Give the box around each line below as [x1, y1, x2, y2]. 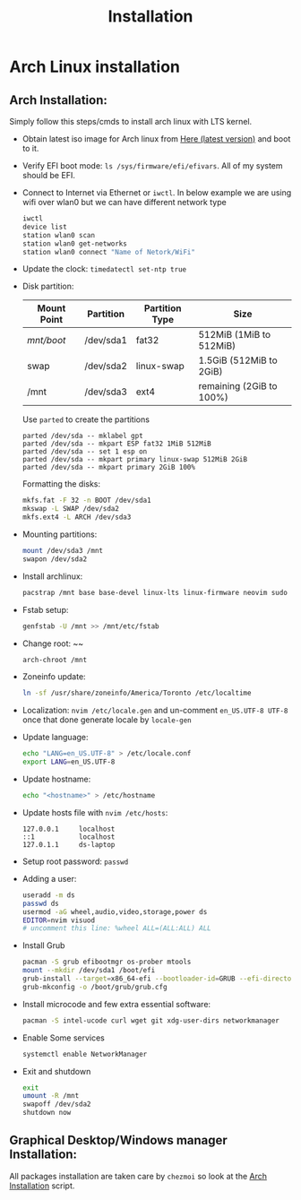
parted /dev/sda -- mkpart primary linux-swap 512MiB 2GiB [21, 455, 248, 464]
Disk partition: [21, 281, 74, 292]
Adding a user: [21, 873, 77, 884]
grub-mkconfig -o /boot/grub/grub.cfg [21, 982, 168, 991]
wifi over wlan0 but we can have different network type [21, 197, 227, 207]
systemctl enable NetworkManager [21, 1049, 148, 1058]
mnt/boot [26, 334, 66, 347]
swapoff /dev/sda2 [21, 1100, 91, 1109]
